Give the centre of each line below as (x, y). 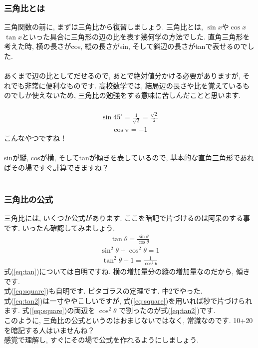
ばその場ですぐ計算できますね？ (56, 167)
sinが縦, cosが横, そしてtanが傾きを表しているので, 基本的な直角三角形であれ (129, 158)
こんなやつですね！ (35, 138)
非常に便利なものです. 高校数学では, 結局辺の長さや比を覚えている (133, 85)
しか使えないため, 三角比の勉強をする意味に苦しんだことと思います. (129, 95)
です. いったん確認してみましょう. (60, 227)
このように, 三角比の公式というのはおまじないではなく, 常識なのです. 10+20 (129, 320)
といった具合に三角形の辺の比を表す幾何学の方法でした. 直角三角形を (136, 36)
